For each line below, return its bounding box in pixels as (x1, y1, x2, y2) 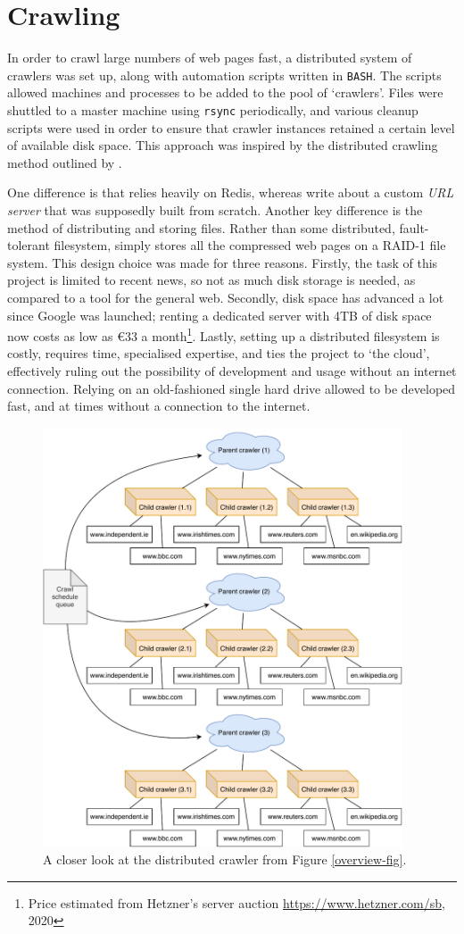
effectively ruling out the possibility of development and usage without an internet (7, 362, 457, 379)
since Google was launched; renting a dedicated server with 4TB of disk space (7, 305, 432, 324)
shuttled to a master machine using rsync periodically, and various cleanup (7, 100, 418, 119)
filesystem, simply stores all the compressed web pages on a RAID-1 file (54, 236, 446, 254)
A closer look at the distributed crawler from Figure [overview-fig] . (43, 850, 407, 869)
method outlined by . (7, 153, 122, 171)
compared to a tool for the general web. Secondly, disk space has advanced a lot (7, 288, 444, 306)
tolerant (7, 236, 50, 254)
